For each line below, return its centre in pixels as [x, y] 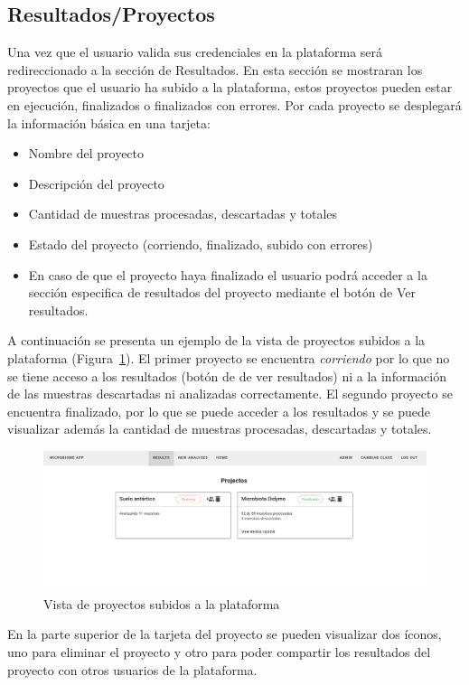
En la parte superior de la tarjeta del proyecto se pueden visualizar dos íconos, [225, 634]
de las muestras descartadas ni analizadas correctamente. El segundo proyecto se [230, 394]
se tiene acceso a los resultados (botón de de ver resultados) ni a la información [227, 375]
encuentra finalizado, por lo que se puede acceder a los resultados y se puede [219, 411]
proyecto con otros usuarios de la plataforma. [132, 669]
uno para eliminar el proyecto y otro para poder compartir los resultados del [219, 651]
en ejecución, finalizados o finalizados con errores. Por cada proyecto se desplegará [234, 104]
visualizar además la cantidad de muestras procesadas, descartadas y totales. [220, 429]
